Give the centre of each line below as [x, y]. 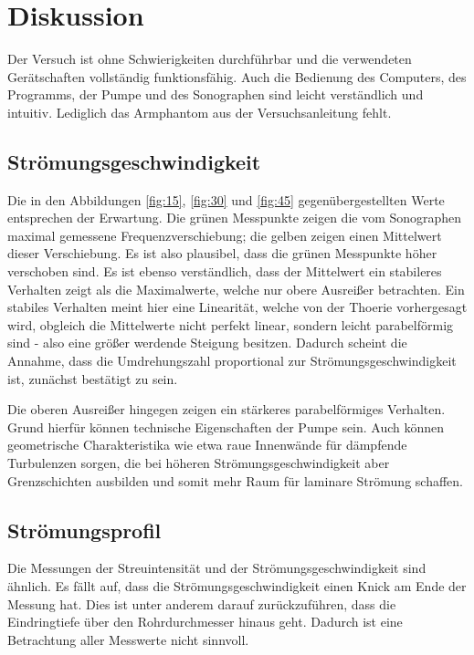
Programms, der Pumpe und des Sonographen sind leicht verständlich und [216, 94]
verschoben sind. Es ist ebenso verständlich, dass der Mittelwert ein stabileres [225, 271]
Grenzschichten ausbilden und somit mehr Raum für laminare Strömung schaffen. [235, 480]
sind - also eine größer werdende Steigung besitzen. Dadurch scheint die [207, 343]
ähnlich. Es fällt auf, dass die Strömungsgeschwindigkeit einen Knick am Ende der [237, 586]
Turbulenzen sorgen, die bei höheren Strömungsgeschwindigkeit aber [199, 463]
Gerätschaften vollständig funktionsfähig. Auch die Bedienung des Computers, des [237, 76]
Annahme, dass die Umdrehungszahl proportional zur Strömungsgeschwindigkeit [232, 361]
